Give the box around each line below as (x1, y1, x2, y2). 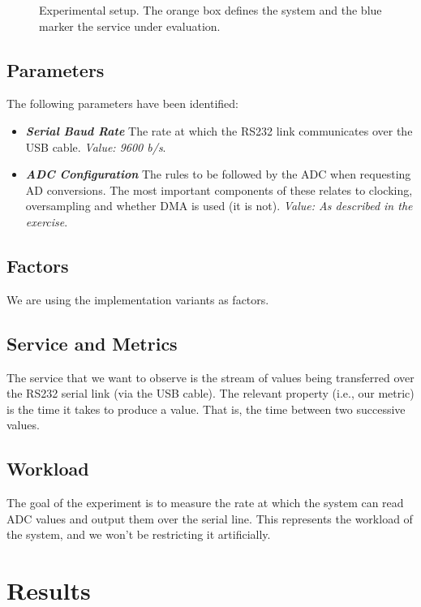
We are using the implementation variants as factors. (6, 291, 269, 308)
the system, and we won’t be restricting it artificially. (6, 526, 271, 543)
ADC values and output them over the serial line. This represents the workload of (6, 510, 413, 527)
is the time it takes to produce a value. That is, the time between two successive (6, 400, 406, 417)
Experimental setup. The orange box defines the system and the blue (39, 2, 382, 18)
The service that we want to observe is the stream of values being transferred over (6, 368, 415, 385)
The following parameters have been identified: (6, 95, 238, 112)
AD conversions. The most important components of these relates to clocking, (25, 181, 413, 198)
